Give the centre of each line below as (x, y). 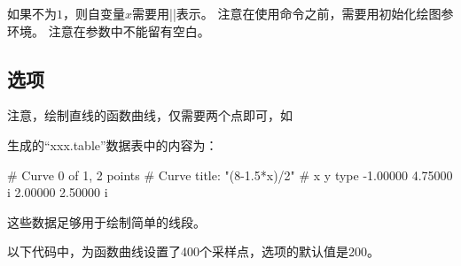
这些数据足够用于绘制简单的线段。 (106, 221)
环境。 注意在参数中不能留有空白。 (109, 30)
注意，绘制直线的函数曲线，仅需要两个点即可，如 (150, 115)
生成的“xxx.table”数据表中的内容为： (113, 144)
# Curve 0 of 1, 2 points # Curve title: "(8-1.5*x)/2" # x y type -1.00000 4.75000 (230, 175)
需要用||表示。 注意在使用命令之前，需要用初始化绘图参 (293, 13)
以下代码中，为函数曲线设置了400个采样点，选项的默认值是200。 (193, 251)
